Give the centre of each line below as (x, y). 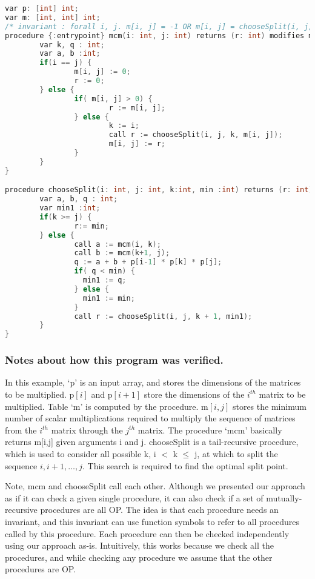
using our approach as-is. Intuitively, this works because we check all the (139, 545)
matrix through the (87, 430)
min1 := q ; (104, 280)
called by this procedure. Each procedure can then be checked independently (147, 533)
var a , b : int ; (70, 54)
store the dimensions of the (194, 394)
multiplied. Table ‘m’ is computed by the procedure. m (107, 406)
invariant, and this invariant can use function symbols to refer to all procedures (152, 521)
